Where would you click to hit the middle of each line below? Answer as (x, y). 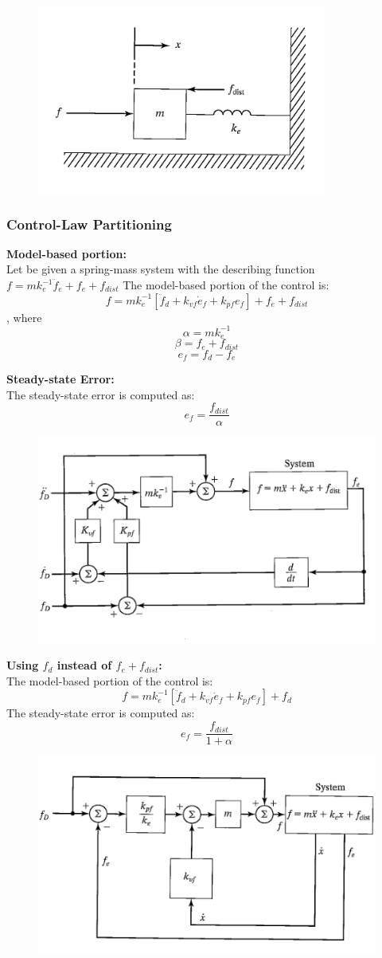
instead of (84, 665)
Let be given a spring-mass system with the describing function (161, 269)
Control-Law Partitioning (89, 224)
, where (24, 317)
